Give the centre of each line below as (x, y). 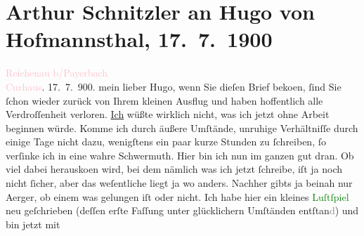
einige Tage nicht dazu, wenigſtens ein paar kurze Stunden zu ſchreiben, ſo (166, 142)
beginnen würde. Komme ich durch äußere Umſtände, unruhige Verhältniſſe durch (182, 127)
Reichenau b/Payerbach (57, 73)
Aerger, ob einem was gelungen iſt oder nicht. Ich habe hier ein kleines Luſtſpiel (177, 196)
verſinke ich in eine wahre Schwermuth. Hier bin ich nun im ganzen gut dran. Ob (180, 155)
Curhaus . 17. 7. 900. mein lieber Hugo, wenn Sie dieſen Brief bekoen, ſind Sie (174, 86)
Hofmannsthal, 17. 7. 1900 (139, 39)
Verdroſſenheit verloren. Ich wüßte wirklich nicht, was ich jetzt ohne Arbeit (168, 114)
